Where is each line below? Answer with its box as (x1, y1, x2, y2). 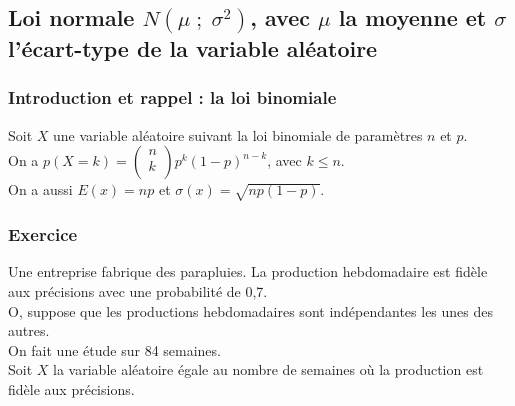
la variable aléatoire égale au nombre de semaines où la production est (53, 359, 484, 380)
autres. (8, 320, 50, 341)
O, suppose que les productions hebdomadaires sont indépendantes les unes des (8, 300, 494, 321)
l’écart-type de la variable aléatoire (8, 33, 378, 64)
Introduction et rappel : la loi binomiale (8, 85, 337, 110)
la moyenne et (338, 2, 487, 33)
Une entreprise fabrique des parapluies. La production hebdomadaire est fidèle (8, 261, 488, 282)
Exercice (8, 222, 78, 247)
